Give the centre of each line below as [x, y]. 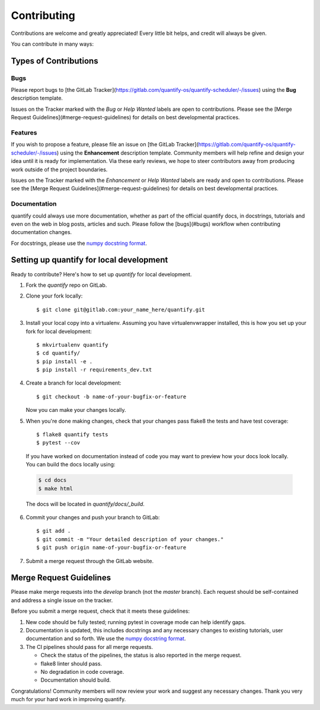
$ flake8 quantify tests [72, 435]
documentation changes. [41, 232]
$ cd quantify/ [58, 353]
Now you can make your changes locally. [76, 410]
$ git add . [54, 531]
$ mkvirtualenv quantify [72, 345]
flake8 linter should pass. [71, 663]
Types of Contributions [55, 61]
